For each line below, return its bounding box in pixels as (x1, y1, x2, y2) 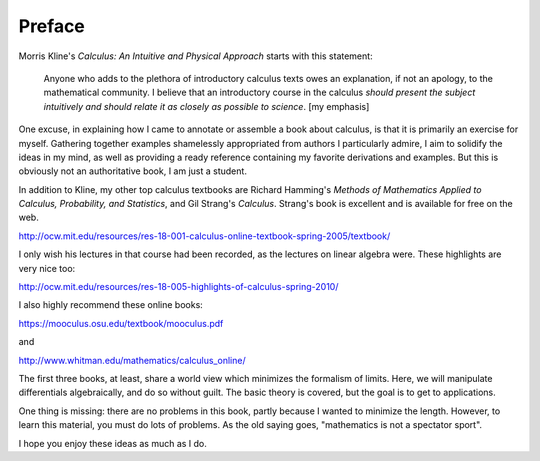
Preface (18, 15, 85, 37)
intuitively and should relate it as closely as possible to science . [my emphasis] (43, 100, 370, 112)
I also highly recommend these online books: (18, 299, 204, 311)
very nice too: (18, 262, 76, 274)
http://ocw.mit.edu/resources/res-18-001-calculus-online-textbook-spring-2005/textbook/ (18, 230, 391, 242)
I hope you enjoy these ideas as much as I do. (18, 437, 207, 449)
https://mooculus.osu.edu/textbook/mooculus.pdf (18, 317, 224, 329)
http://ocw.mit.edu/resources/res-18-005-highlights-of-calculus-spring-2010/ (18, 281, 339, 293)
